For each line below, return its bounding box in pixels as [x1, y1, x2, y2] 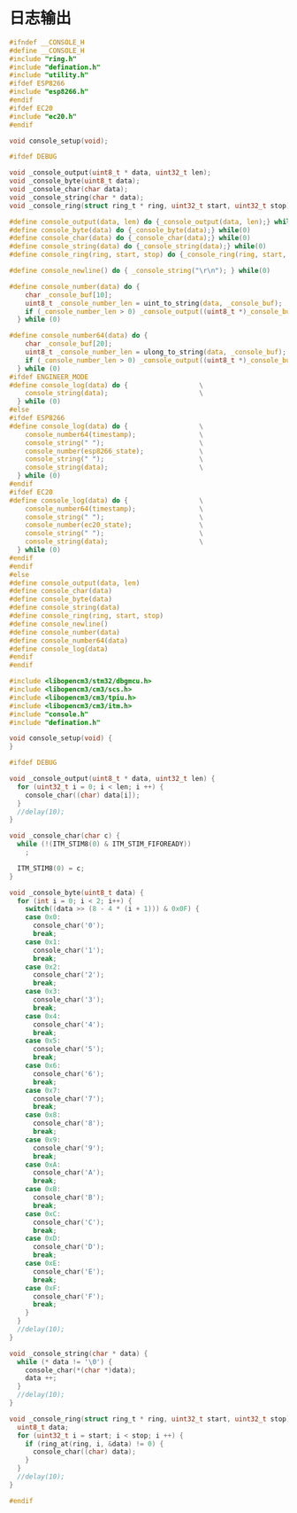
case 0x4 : [25, 1011, 62, 1020]
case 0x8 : [25, 1111, 62, 1119]
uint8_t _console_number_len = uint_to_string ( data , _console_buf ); [25, 299, 283, 308]
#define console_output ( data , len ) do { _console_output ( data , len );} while [9, 217, 294, 226]
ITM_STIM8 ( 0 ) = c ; [17, 863, 86, 873]
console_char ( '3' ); [32, 995, 104, 1004]
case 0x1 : [25, 937, 62, 947]
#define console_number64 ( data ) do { [9, 331, 148, 340]
